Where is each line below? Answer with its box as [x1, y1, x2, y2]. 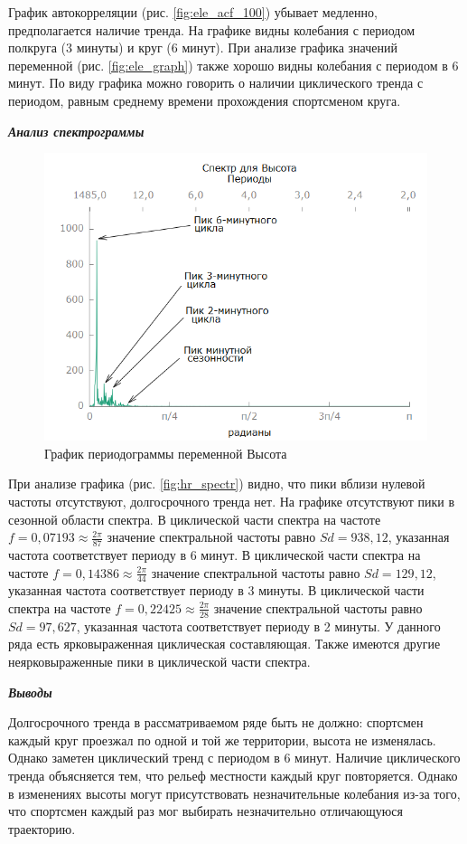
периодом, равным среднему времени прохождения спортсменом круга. [8, 90, 401, 109]
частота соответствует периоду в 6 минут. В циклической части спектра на [8, 545, 421, 564]
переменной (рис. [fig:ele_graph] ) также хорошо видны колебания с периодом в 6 [8, 55, 459, 74]
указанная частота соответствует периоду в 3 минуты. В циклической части [8, 581, 425, 600]
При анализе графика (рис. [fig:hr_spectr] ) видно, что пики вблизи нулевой [8, 474, 425, 493]
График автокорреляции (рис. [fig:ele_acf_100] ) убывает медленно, [8, 3, 378, 21]
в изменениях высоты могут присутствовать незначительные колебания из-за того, [8, 783, 461, 802]
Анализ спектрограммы [8, 121, 145, 140]
